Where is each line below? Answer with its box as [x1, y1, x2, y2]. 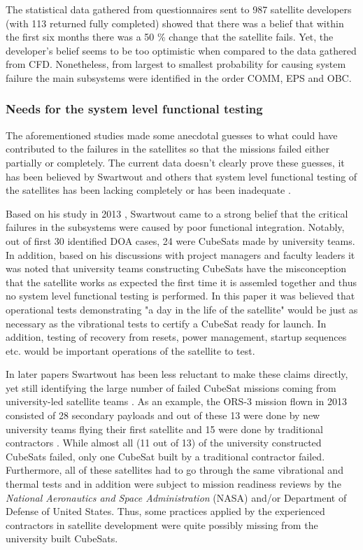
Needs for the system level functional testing [6, 100, 263, 118]
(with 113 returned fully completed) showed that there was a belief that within [6, 15, 344, 30]
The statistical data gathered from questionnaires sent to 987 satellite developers [6, 2, 352, 16]
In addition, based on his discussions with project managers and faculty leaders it [6, 247, 355, 262]
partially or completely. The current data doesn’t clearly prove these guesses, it [6, 155, 345, 169]
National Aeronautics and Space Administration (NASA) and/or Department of [6, 490, 347, 505]
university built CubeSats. [6, 531, 118, 546]
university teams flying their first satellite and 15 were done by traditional [6, 421, 323, 436]
